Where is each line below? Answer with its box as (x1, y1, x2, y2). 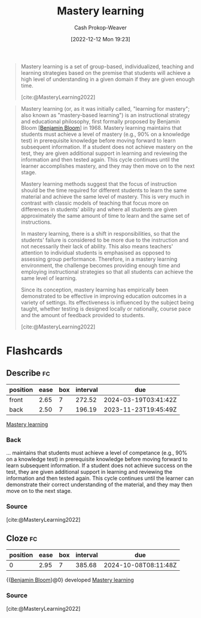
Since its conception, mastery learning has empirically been (20, 286, 169, 293)
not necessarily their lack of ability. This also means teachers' (20, 242, 173, 249)
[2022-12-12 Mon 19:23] (71, 35, 130, 42)
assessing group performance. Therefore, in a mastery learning (20, 255, 178, 263)
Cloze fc (6, 533, 38, 543)
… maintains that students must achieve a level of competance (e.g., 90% (6, 449, 188, 456)
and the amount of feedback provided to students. (20, 311, 145, 318)
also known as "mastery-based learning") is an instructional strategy (20, 111, 190, 118)
